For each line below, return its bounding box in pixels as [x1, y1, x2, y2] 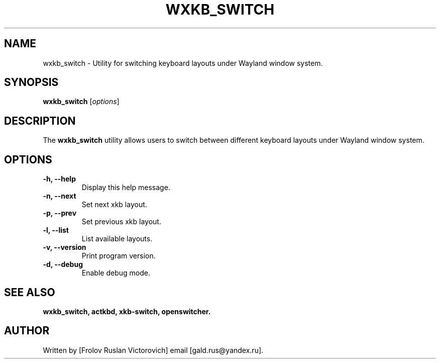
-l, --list [43, 226, 69, 235]
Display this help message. [81, 183, 170, 192]
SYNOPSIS [4, 76, 59, 89]
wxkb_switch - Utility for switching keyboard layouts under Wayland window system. [43, 58, 323, 67]
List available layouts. [81, 234, 153, 243]
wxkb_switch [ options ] [43, 97, 120, 106]
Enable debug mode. [81, 268, 150, 278]
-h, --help [43, 174, 76, 184]
